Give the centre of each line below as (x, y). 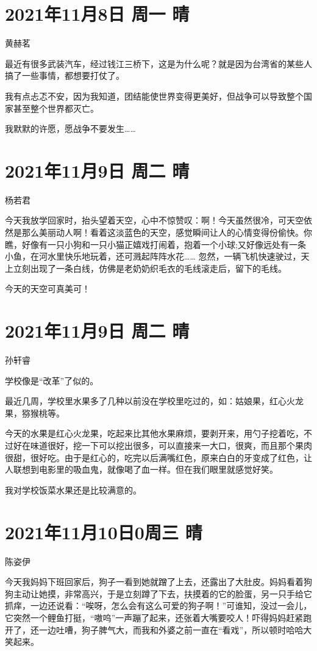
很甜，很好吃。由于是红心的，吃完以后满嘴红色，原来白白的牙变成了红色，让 (158, 457)
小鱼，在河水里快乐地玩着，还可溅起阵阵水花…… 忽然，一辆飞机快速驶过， (153, 256)
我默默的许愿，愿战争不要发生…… (70, 129)
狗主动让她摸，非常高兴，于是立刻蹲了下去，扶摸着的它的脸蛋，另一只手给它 (158, 593)
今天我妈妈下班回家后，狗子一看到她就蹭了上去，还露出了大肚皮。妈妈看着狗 (158, 582)
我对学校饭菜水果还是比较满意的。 (73, 489)
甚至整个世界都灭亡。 (56, 108)
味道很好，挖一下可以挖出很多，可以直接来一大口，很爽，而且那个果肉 (171, 446)
